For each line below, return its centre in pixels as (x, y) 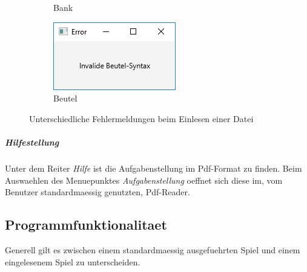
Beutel (65, 98)
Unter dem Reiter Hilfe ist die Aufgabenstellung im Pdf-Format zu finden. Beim (153, 168)
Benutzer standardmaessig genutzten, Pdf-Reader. (97, 192)
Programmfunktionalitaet (86, 225)
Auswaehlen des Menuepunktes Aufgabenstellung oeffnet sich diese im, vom (144, 180)
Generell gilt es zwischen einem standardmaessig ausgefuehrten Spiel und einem (153, 249)
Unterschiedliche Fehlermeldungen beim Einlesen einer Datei (141, 118)
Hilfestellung (32, 142)
